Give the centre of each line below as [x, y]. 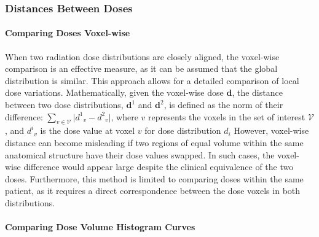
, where [124, 116]
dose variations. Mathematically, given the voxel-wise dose [114, 92]
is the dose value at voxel [88, 130]
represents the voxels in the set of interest [227, 116]
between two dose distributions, [64, 105]
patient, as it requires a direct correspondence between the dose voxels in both [153, 191]
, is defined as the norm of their [223, 105]
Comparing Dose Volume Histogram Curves [100, 227]
